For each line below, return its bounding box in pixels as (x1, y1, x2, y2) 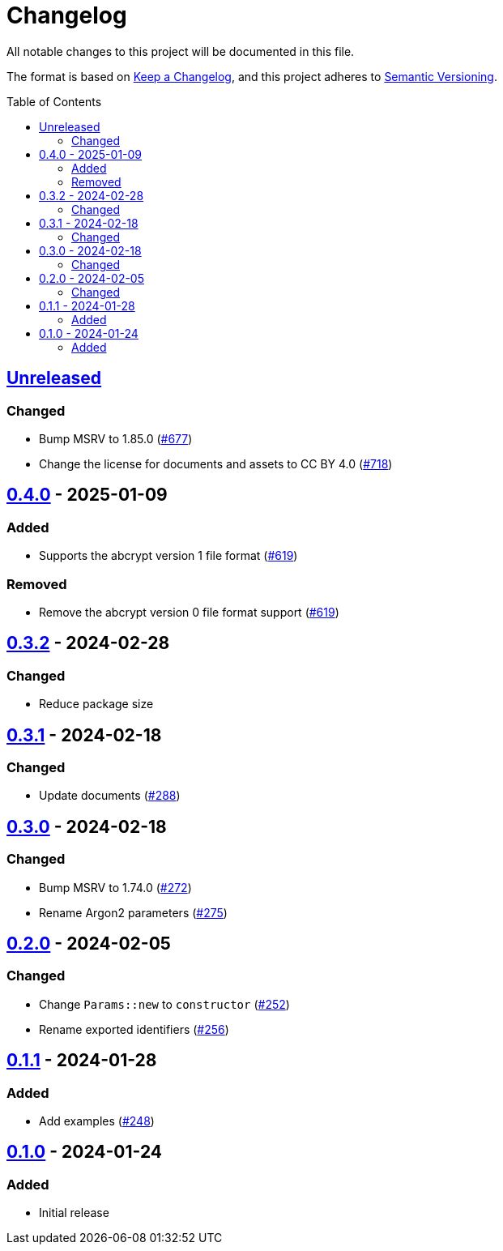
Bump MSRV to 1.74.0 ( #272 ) (39, 880, 192, 894)
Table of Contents (6, 94, 102, 109)
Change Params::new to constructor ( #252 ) (39, 997, 290, 1011)
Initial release (39, 1206, 109, 1220)
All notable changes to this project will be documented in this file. (6, 44, 355, 58)
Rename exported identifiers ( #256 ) (39, 1022, 229, 1036)
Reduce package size (39, 697, 154, 711)
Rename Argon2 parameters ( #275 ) (39, 905, 228, 920)
